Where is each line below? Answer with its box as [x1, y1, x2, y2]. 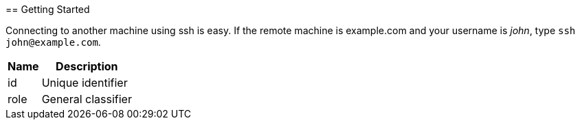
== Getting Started [5, 3, 90, 15]
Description [56, 59, 118, 73]
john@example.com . [5, 36, 101, 48]
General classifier [41, 92, 132, 106]
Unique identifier [41, 76, 128, 89]
